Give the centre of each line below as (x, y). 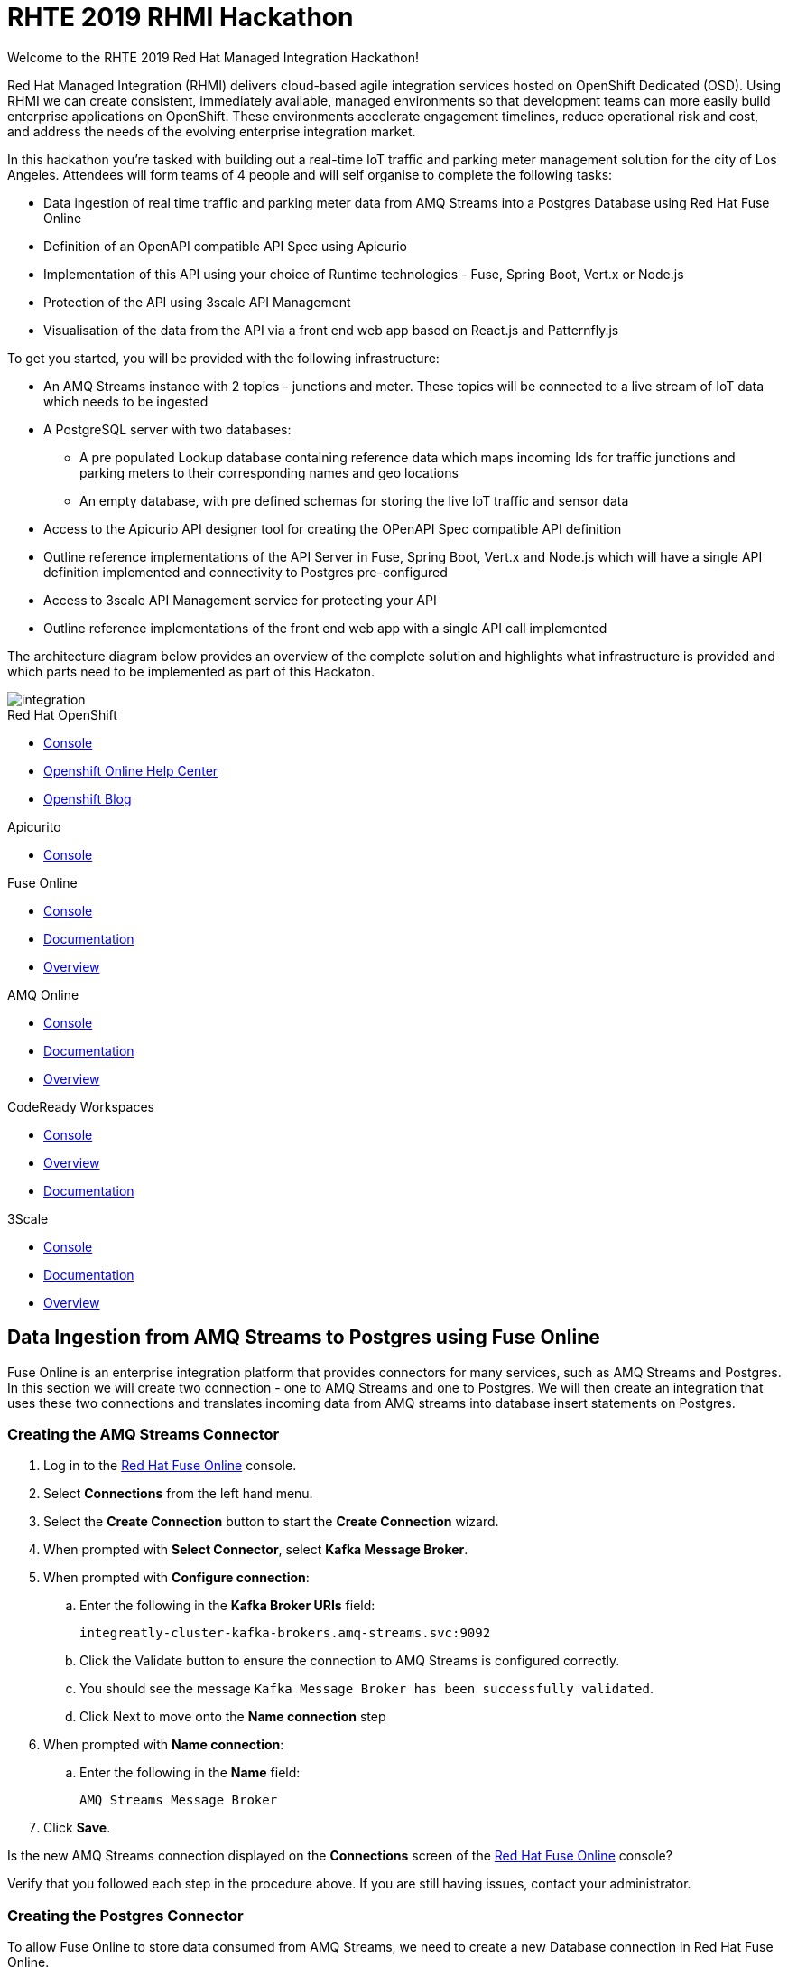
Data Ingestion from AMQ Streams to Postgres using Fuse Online (304, 1338)
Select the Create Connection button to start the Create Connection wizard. (271, 1522)
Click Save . (77, 1828)
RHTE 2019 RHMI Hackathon (181, 17)
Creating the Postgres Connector (125, 1915)
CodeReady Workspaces (81, 1106)
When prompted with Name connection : (164, 1745)
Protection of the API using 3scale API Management (197, 302)
